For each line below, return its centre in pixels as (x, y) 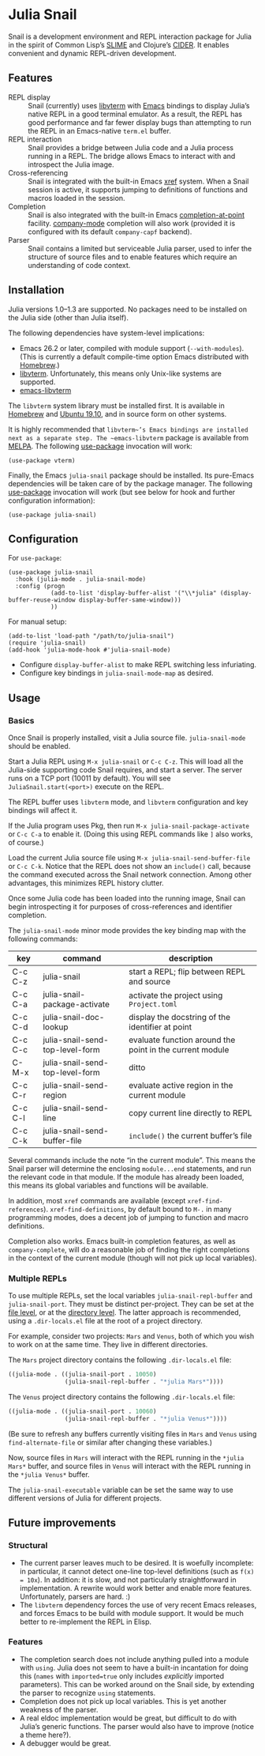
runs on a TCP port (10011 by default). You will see (90, 778)
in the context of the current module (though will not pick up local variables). (132, 1258)
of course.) (26, 843)
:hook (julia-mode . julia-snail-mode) (81, 580)
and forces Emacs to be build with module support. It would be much (132, 1613)
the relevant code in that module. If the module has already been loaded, (126, 1177)
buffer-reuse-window (42, 600)
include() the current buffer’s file (190, 1136)
